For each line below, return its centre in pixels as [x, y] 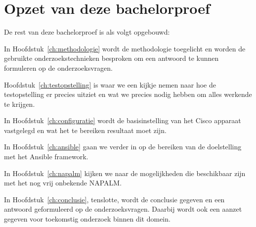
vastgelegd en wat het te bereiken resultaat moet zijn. [85, 130]
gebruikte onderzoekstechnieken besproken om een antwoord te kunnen [111, 58]
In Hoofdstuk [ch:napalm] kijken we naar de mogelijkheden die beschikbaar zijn [125, 173]
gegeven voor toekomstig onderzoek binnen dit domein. [87, 219]
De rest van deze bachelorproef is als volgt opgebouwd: [87, 32]
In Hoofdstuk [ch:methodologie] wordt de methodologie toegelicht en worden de [125, 48]
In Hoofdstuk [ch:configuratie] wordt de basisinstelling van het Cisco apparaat [123, 120]
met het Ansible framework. [46, 157]
